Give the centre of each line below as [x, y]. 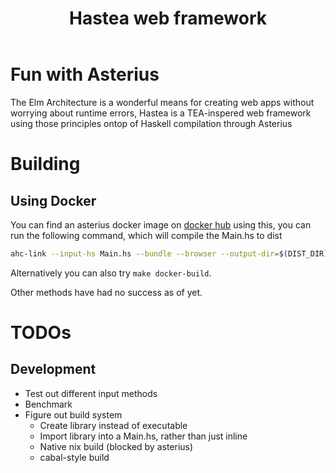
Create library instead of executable [113, 425]
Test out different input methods [91, 393]
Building [45, 164]
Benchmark [48, 404]
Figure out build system [73, 414]
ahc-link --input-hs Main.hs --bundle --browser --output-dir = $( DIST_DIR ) [169, 253]
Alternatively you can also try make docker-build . [111, 273]
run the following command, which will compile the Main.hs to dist [146, 235]
